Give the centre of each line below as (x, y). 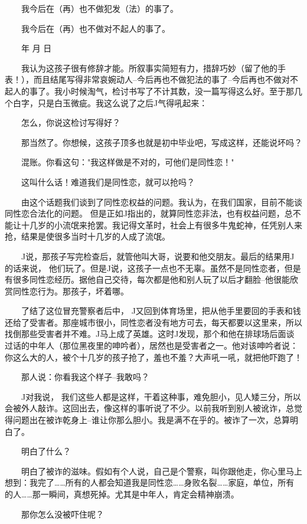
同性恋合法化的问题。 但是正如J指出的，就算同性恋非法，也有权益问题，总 (149, 213)
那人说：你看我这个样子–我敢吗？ (85, 377)
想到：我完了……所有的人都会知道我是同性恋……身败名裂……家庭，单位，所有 (150, 482)
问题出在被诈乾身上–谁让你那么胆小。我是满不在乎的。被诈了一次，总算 (151, 420)
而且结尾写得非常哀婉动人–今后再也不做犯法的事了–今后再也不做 (157, 79)
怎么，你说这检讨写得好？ (71, 122)
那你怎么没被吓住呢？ (62, 514)
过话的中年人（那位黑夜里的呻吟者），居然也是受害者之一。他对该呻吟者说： (151, 345)
